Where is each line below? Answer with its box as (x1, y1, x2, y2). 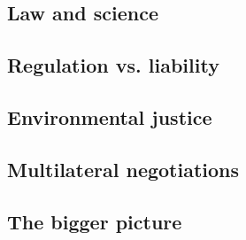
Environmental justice (7, 103, 212, 130)
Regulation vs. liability (7, 51, 219, 79)
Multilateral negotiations (7, 155, 240, 182)
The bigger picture (7, 207, 182, 235)
